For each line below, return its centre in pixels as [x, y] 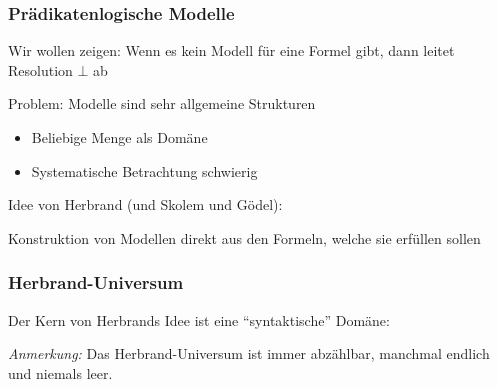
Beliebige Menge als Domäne [119, 137]
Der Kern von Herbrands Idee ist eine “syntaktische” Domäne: [199, 319]
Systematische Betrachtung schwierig [144, 170]
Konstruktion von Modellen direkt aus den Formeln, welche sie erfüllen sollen [244, 237]
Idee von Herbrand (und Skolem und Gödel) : [145, 204]
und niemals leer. [60, 372]
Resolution [40, 69]
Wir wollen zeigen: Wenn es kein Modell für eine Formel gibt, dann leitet [231, 50]
